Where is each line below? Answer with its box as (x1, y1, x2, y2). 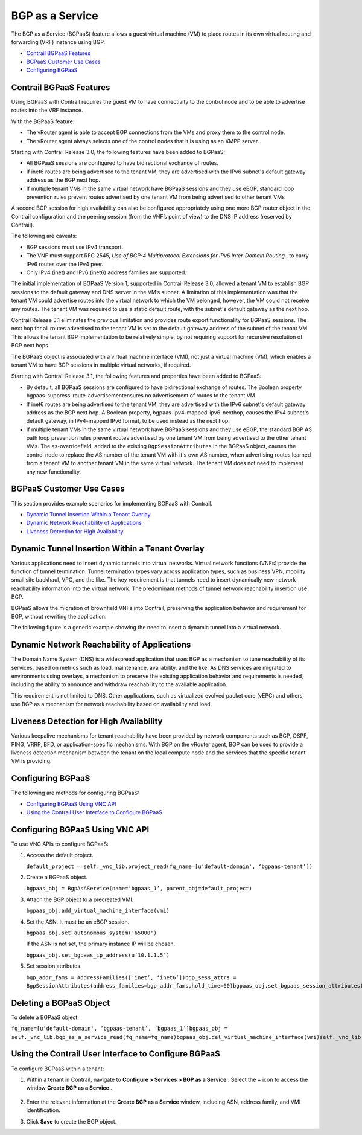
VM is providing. (11, 757, 52, 765)
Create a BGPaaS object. (26, 873, 88, 881)
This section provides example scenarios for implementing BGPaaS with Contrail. (11, 500, 212, 507)
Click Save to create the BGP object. (26, 1117, 117, 1125)
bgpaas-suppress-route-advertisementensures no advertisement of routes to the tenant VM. (26, 392, 257, 399)
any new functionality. (26, 468, 81, 475)
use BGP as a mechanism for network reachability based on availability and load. (11, 701, 212, 708)
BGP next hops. (11, 342, 50, 349)
